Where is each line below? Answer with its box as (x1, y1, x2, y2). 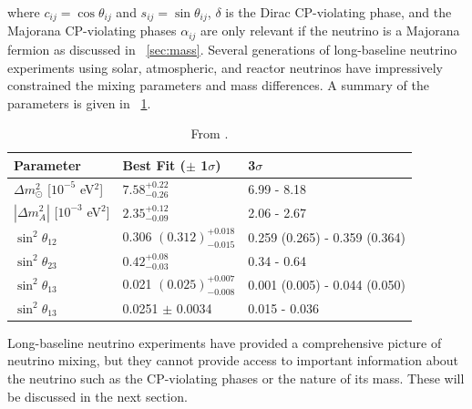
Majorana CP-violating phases (7, 21, 177, 40)
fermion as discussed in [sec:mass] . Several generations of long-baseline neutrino (7, 39, 457, 58)
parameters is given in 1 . (7, 93, 151, 112)
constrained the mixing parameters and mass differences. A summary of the (7, 76, 430, 95)
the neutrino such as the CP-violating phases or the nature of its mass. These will (7, 369, 465, 388)
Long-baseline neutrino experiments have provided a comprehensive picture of (7, 332, 442, 352)
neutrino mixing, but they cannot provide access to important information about (7, 351, 459, 370)
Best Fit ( (122, 155, 186, 174)
